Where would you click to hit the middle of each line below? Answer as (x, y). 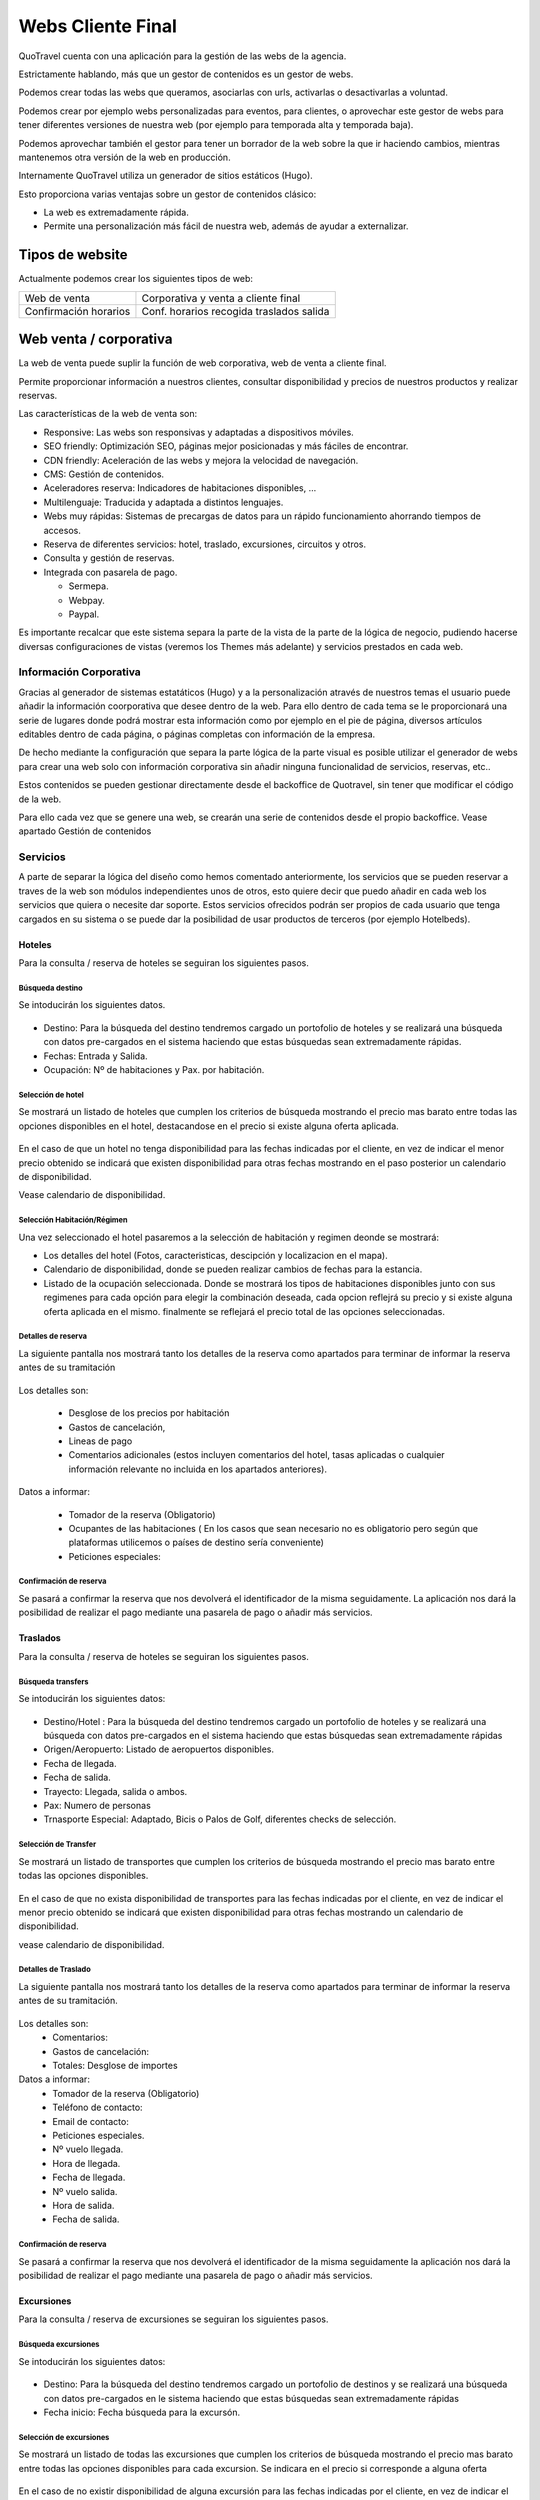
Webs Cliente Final (97, 26)
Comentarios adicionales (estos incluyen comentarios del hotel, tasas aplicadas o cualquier (256, 1455)
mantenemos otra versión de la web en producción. (124, 157)
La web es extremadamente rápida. (116, 212)
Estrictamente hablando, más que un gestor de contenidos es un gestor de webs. (186, 74)
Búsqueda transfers (53, 1681)
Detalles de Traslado (55, 1970)
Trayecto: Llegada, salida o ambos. (115, 1791)
